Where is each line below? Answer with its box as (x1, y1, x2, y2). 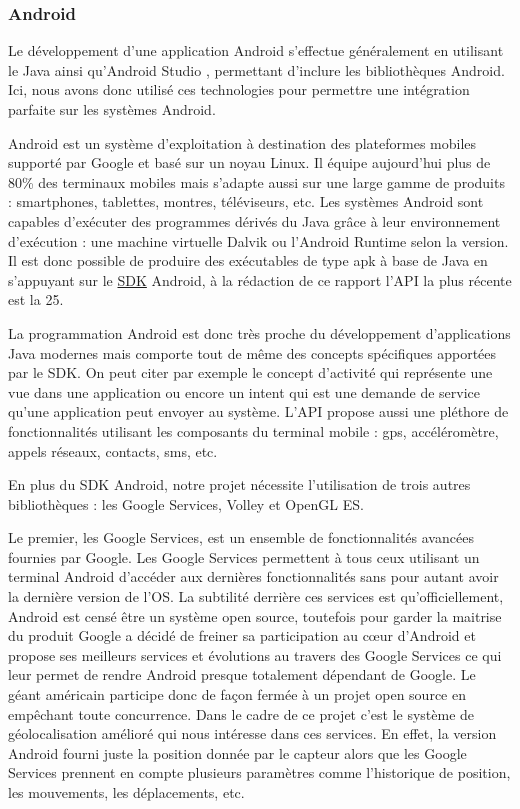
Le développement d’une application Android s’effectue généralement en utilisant (8, 40, 504, 61)
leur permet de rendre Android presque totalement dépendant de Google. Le (8, 664, 476, 685)
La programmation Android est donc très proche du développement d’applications (8, 322, 511, 343)
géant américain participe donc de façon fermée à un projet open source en (8, 684, 466, 705)
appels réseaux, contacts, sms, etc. (8, 440, 218, 461)
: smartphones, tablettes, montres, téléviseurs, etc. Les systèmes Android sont (8, 191, 484, 212)
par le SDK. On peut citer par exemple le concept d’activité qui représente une (8, 362, 493, 383)
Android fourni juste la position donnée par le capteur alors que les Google (8, 742, 467, 763)
